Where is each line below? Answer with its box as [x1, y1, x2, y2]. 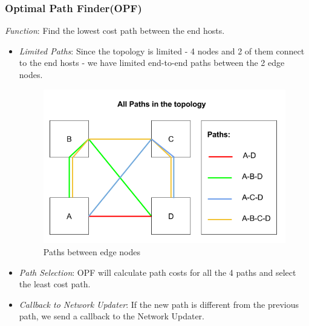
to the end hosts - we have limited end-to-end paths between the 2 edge [19, 56, 285, 69]
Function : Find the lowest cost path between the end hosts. [5, 24, 225, 37]
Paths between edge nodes [43, 245, 140, 258]
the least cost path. [19, 278, 91, 290]
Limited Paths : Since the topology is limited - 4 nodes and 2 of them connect [19, 44, 305, 57]
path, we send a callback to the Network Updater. [19, 310, 204, 322]
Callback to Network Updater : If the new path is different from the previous [19, 298, 299, 310]
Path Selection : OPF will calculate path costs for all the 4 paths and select [19, 266, 296, 278]
